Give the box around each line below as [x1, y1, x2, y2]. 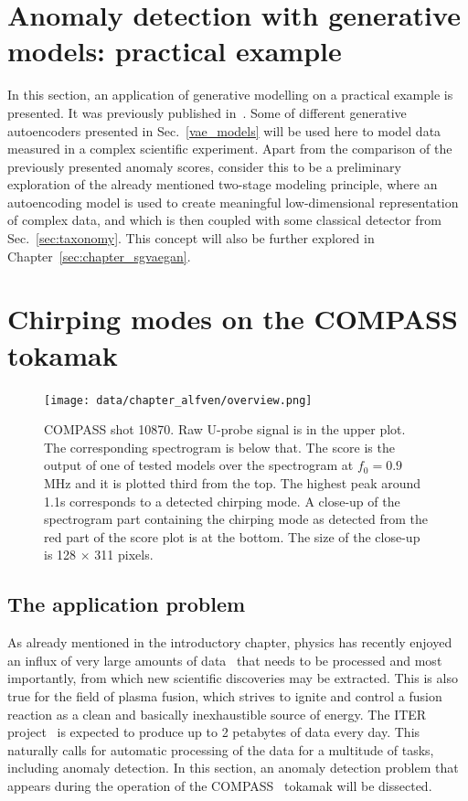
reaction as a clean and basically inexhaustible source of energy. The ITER [7, 704, 427, 723]
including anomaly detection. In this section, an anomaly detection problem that [7, 758, 459, 777]
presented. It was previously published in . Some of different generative [7, 102, 407, 122]
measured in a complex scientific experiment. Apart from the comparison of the [7, 139, 452, 158]
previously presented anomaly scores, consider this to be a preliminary [7, 156, 401, 176]
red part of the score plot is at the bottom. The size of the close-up [44, 527, 420, 546]
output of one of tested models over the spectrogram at [44, 455, 354, 475]
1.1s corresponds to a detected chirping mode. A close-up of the [44, 491, 400, 510]
